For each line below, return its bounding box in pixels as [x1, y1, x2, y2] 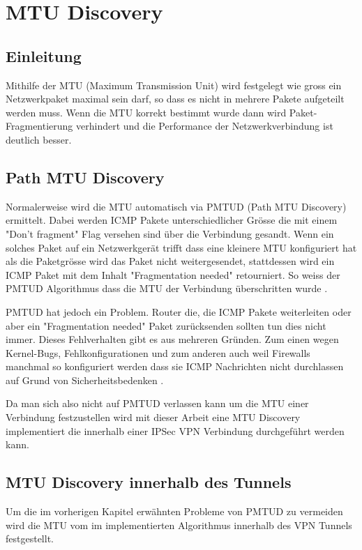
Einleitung [6, 45, 82, 66]
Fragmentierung [6, 119, 73, 133]
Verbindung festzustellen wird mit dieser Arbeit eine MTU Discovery [6, 410, 301, 425]
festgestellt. [6, 531, 54, 546]
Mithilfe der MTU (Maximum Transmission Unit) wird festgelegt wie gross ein [6, 77, 342, 92]
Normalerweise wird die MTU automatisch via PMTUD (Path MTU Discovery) [6, 199, 347, 213]
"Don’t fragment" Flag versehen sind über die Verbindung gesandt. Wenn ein [6, 226, 334, 240]
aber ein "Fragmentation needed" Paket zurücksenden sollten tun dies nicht [6, 318, 326, 333]
